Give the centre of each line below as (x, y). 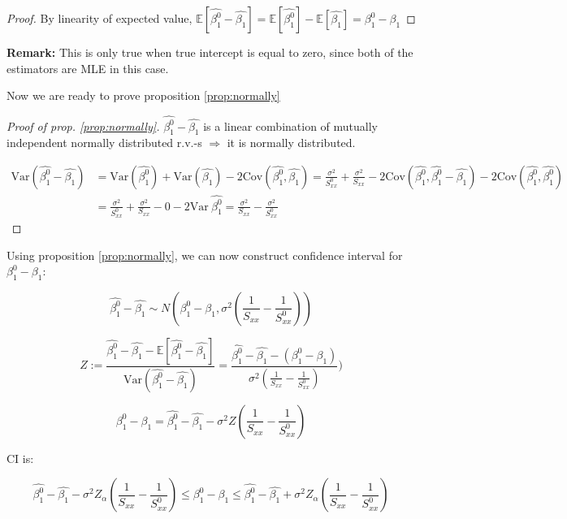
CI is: (20, 458)
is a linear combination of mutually (290, 125)
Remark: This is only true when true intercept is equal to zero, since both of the (210, 52)
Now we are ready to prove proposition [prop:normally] (143, 95)
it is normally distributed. (291, 143)
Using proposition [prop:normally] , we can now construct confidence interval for (205, 255)
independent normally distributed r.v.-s (104, 143)
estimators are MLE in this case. (88, 68)
